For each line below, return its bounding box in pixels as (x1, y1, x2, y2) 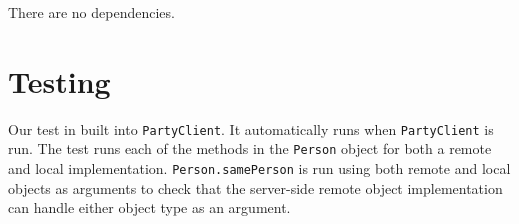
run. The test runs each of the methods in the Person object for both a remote (8, 138, 492, 159)
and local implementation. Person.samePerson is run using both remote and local (8, 158, 511, 179)
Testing (8, 60, 111, 101)
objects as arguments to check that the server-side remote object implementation (8, 177, 503, 198)
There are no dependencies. (8, 2, 175, 22)
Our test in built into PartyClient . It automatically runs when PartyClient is (8, 118, 494, 139)
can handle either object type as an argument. (8, 197, 291, 218)
